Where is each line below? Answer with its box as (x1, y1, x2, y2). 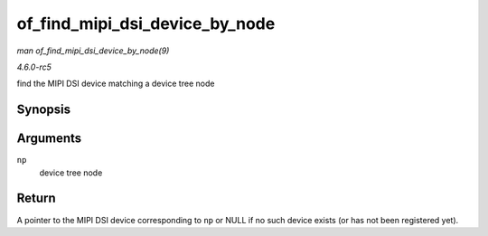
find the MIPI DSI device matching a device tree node (16, 78, 215, 90)
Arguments (16, 131, 82, 146)
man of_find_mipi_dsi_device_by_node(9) (16, 45, 170, 56)
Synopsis (16, 102, 71, 118)
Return (16, 191, 56, 206)
